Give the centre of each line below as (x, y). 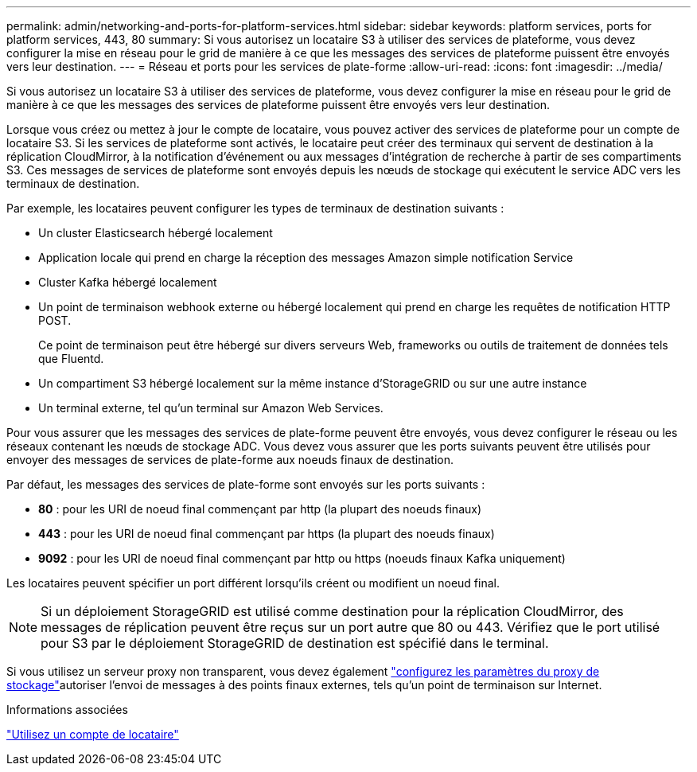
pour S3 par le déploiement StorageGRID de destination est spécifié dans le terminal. (295, 643)
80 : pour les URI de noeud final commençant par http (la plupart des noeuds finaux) (260, 509)
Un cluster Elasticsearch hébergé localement (156, 233)
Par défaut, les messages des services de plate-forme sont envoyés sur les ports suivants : (246, 484)
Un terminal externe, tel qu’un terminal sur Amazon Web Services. (211, 408)
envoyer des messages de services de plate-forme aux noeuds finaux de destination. (230, 460)
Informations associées (67, 710)
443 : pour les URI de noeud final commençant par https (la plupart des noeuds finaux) (267, 534)
